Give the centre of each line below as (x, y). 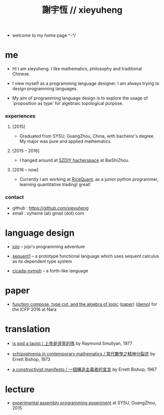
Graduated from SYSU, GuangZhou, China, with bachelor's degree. (87, 136)
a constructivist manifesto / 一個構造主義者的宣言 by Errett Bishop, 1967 (84, 369)
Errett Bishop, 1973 (31, 359)
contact (15, 197)
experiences (20, 116)
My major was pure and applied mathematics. (65, 141)
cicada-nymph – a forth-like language (50, 270)
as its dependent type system (42, 261)
